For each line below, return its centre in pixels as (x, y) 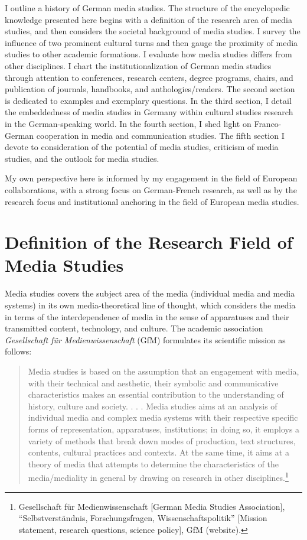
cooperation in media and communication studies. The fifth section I (160, 135)
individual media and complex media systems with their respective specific (163, 417)
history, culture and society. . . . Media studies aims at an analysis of (153, 406)
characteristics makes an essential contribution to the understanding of (156, 394)
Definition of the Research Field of (149, 242)
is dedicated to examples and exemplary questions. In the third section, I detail (148, 100)
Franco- (268, 123)
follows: (18, 351)
